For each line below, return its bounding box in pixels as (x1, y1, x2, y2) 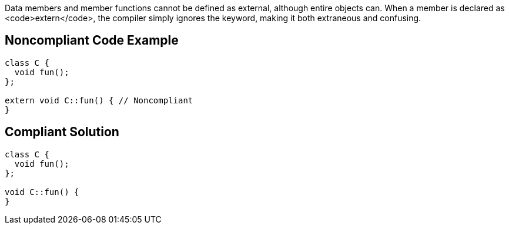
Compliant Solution (5, 124, 119, 140)
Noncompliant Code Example (5, 33, 179, 48)
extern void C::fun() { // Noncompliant (5, 95, 193, 105)
